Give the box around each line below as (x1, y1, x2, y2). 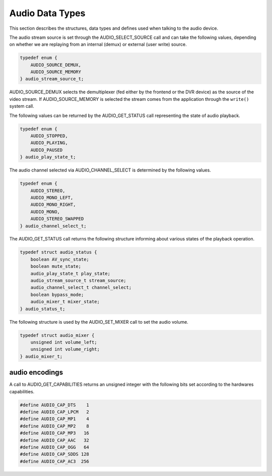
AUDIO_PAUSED (30, 147, 63, 153)
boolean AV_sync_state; (30, 256, 89, 262)
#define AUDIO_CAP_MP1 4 (20, 416, 89, 422)
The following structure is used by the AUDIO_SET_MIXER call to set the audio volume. (9, 319, 188, 325)
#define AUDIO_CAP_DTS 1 (20, 402, 89, 408)
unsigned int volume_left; (30, 339, 98, 345)
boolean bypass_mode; (30, 291, 84, 297)
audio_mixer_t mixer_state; (30, 299, 100, 305)
